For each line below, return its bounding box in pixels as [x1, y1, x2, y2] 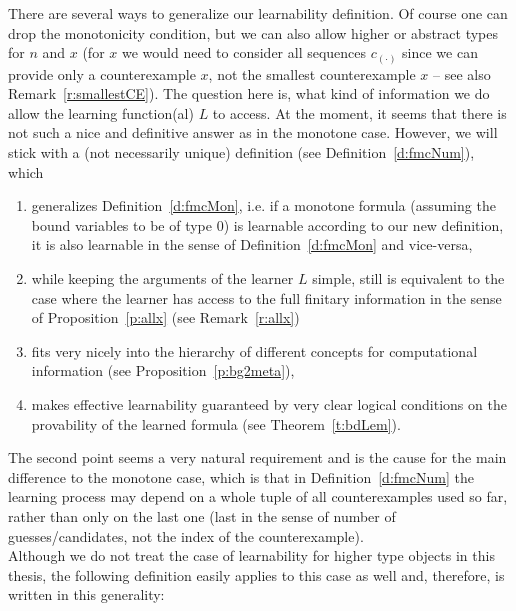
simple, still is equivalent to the [312, 268, 505, 289]
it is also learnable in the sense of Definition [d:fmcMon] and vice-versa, [31, 234, 473, 255]
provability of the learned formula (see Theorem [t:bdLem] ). [31, 413, 401, 434]
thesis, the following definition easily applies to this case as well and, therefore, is [8, 564, 505, 585]
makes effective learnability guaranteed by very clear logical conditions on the [31, 394, 507, 415]
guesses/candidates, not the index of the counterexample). [8, 525, 364, 546]
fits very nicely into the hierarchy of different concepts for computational [31, 340, 478, 361]
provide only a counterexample [8, 63, 196, 84]
